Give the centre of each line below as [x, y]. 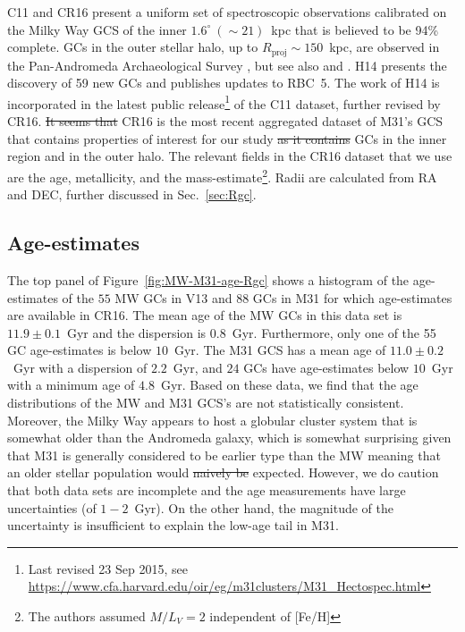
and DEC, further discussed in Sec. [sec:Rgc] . [132, 194]
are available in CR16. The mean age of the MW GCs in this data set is [205, 315]
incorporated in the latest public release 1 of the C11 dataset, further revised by [224, 102]
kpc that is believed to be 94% [355, 29]
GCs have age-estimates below [326, 367]
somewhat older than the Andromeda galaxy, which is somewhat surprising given [229, 438]
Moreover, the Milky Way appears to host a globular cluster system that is [212, 420]
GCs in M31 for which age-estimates [352, 297]
